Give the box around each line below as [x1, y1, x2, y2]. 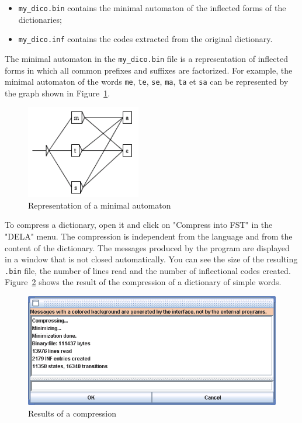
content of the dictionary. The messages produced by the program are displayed [5, 241, 290, 254]
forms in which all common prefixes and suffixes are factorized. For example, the [5, 64, 293, 76]
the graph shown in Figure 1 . [5, 86, 110, 99]
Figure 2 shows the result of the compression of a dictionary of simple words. [5, 276, 282, 288]
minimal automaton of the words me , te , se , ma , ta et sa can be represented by [5, 75, 289, 88]
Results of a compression [28, 407, 117, 419]
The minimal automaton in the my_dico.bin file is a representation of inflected [5, 52, 288, 64]
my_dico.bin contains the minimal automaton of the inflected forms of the [18, 2, 286, 13]
